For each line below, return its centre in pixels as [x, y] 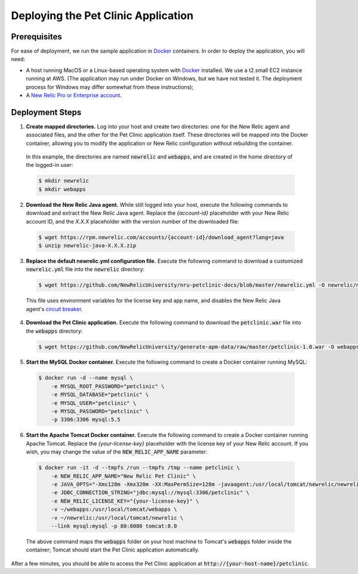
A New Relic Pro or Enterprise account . [74, 95]
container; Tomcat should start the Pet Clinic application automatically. [113, 550]
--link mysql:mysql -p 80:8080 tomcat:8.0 [114, 526]
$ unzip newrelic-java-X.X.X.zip [87, 245]
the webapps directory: [54, 331]
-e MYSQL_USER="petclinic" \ [94, 403]
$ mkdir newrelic [64, 181]
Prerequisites [36, 37]
